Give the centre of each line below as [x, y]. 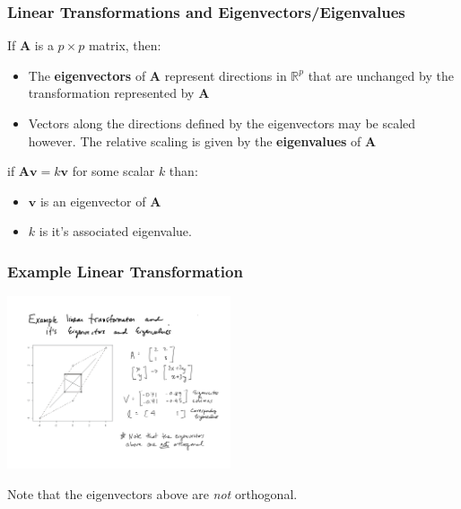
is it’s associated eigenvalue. [115, 231]
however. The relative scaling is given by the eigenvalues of [195, 140]
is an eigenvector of [93, 201]
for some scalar [113, 171]
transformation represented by [111, 93]
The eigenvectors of [87, 75]
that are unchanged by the [381, 75]
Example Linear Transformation [125, 271]
